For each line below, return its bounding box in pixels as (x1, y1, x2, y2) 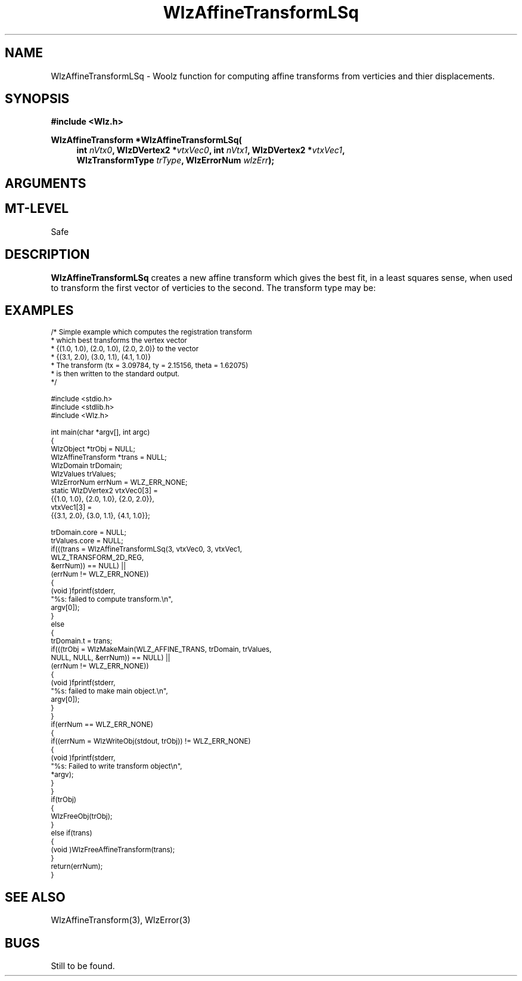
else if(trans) (51, 829, 92, 838)
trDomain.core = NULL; (51, 528, 127, 537)
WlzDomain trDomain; (51, 462, 123, 471)
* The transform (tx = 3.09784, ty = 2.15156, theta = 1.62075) (51, 361, 248, 370)
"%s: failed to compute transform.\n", (51, 595, 173, 604)
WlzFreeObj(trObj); (51, 812, 113, 821)
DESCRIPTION (5, 247, 90, 262)
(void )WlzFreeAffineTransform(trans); (51, 846, 175, 855)
